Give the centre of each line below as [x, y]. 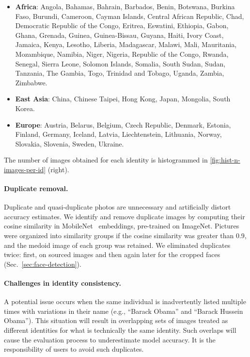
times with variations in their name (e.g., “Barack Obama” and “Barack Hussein [124, 311]
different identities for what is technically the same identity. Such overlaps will [120, 330]
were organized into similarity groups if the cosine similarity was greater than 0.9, [125, 235]
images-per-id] [25, 169]
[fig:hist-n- [225, 160]
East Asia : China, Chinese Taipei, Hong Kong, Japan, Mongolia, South [123, 99]
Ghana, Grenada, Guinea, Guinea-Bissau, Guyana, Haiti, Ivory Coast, [119, 35]
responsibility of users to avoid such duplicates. [74, 349]
